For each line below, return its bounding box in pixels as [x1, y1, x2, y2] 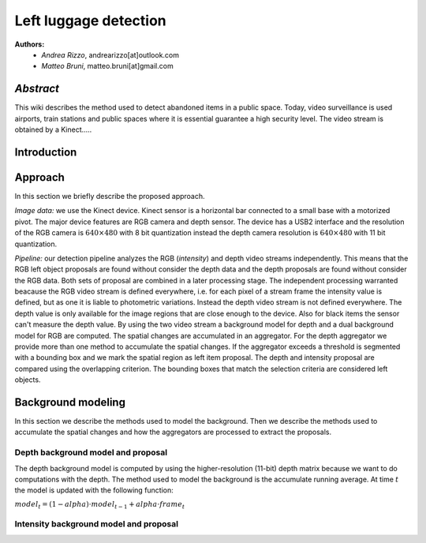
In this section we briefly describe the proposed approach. [14, 191, 205, 200]
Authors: [14, 39, 45, 49]
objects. [14, 375, 41, 384]
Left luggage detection [14, 12, 167, 29]
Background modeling [14, 395, 126, 409]
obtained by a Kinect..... [14, 125, 92, 134]
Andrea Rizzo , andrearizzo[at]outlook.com [41, 50, 180, 59]
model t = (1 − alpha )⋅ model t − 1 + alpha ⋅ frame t [14, 500, 185, 511]
